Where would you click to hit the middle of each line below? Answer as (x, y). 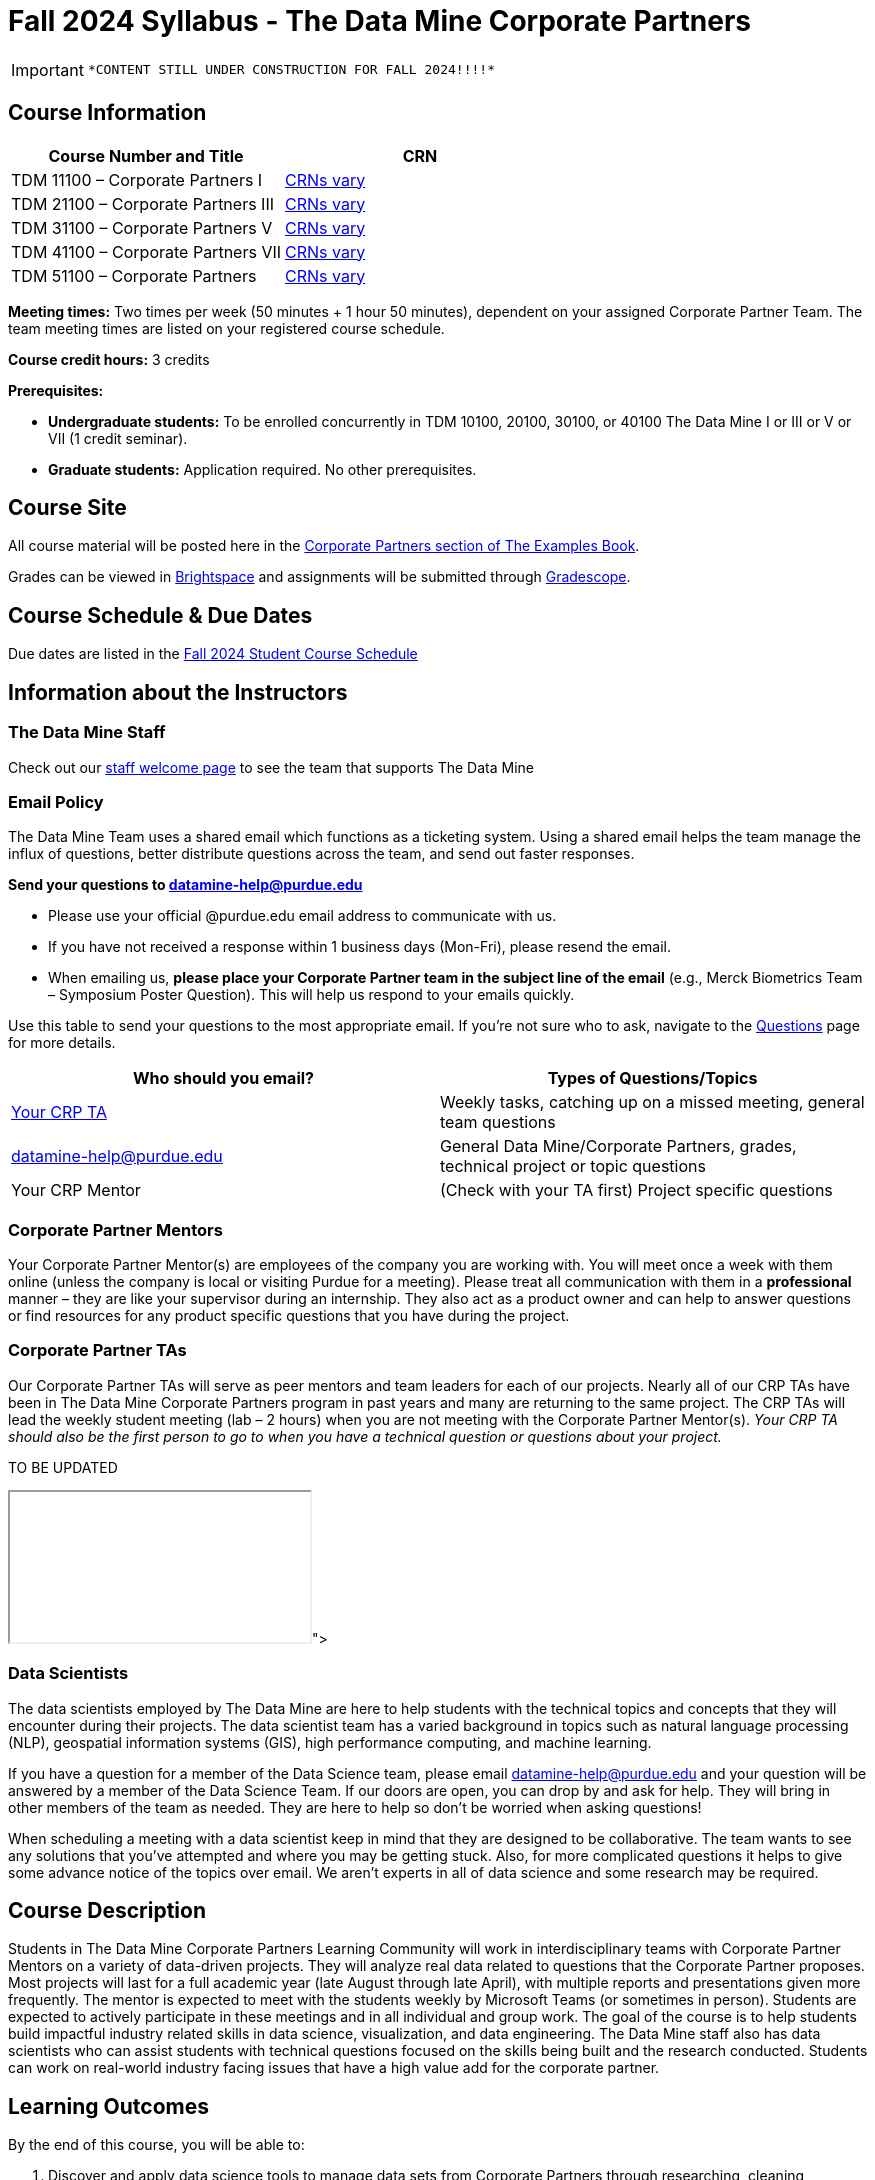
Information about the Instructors (178, 692)
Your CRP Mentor (76, 1190)
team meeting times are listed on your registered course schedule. (226, 328)
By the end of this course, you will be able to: (156, 2145)
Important (47, 69)
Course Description (107, 1910)
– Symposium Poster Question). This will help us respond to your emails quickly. (311, 995)
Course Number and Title (146, 155)
